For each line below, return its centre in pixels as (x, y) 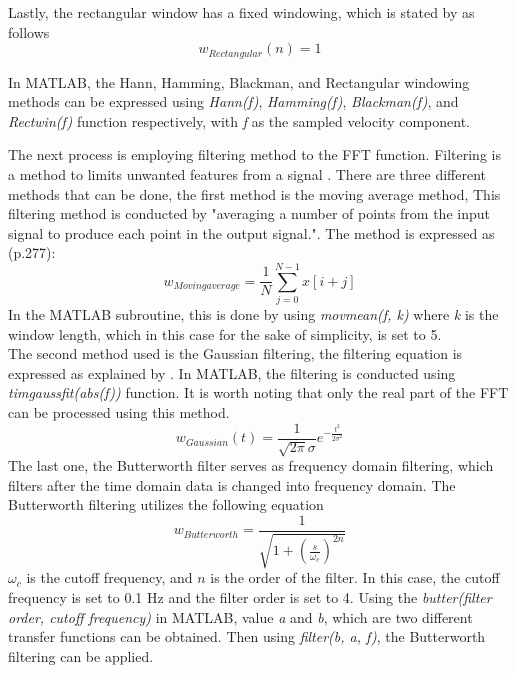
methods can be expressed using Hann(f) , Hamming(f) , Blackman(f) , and (233, 101)
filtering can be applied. (81, 655)
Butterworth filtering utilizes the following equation (166, 504)
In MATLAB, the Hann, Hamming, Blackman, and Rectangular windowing (239, 81)
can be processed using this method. (119, 412)
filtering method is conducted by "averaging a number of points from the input (249, 213)
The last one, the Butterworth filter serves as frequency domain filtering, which (251, 465)
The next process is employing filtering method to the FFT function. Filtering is (254, 154)
